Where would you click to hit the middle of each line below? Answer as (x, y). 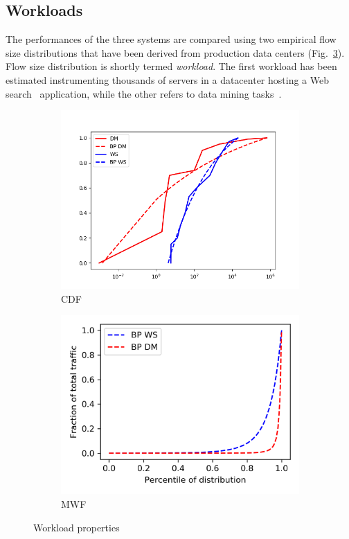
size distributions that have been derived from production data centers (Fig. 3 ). (175, 52)
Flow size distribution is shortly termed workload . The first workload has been (171, 66)
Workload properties (77, 527)
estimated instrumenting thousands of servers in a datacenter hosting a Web (167, 79)
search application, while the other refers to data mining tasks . (144, 93)
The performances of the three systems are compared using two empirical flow (171, 39)
